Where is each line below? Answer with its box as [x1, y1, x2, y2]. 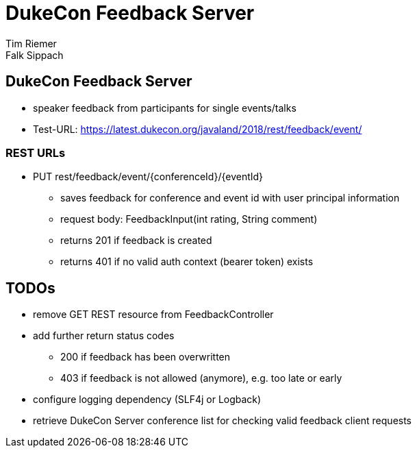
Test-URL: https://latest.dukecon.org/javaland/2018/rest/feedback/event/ [33, 123, 362, 135]
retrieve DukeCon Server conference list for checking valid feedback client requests [33, 415, 412, 427]
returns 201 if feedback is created [60, 234, 212, 247]
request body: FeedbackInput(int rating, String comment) [60, 213, 318, 225]
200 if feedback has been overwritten [60, 351, 231, 363]
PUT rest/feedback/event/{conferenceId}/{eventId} [33, 171, 264, 183]
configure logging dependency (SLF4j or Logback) [33, 393, 262, 406]
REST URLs [5, 145, 66, 160]
